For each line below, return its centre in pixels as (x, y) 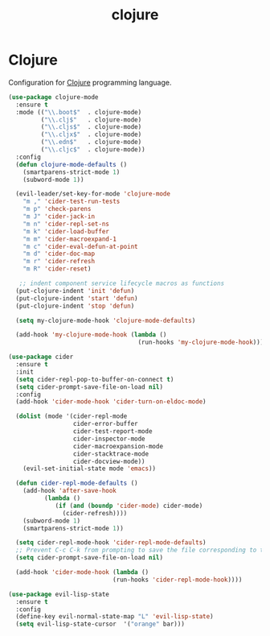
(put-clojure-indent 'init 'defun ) (75, 291)
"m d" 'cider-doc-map (59, 254)
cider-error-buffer (105, 424)
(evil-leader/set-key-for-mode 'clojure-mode (93, 194)
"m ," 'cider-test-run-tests (72, 202)
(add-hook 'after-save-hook (70, 491)
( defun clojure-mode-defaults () (72, 164)
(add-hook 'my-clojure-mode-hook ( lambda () (91, 335)
